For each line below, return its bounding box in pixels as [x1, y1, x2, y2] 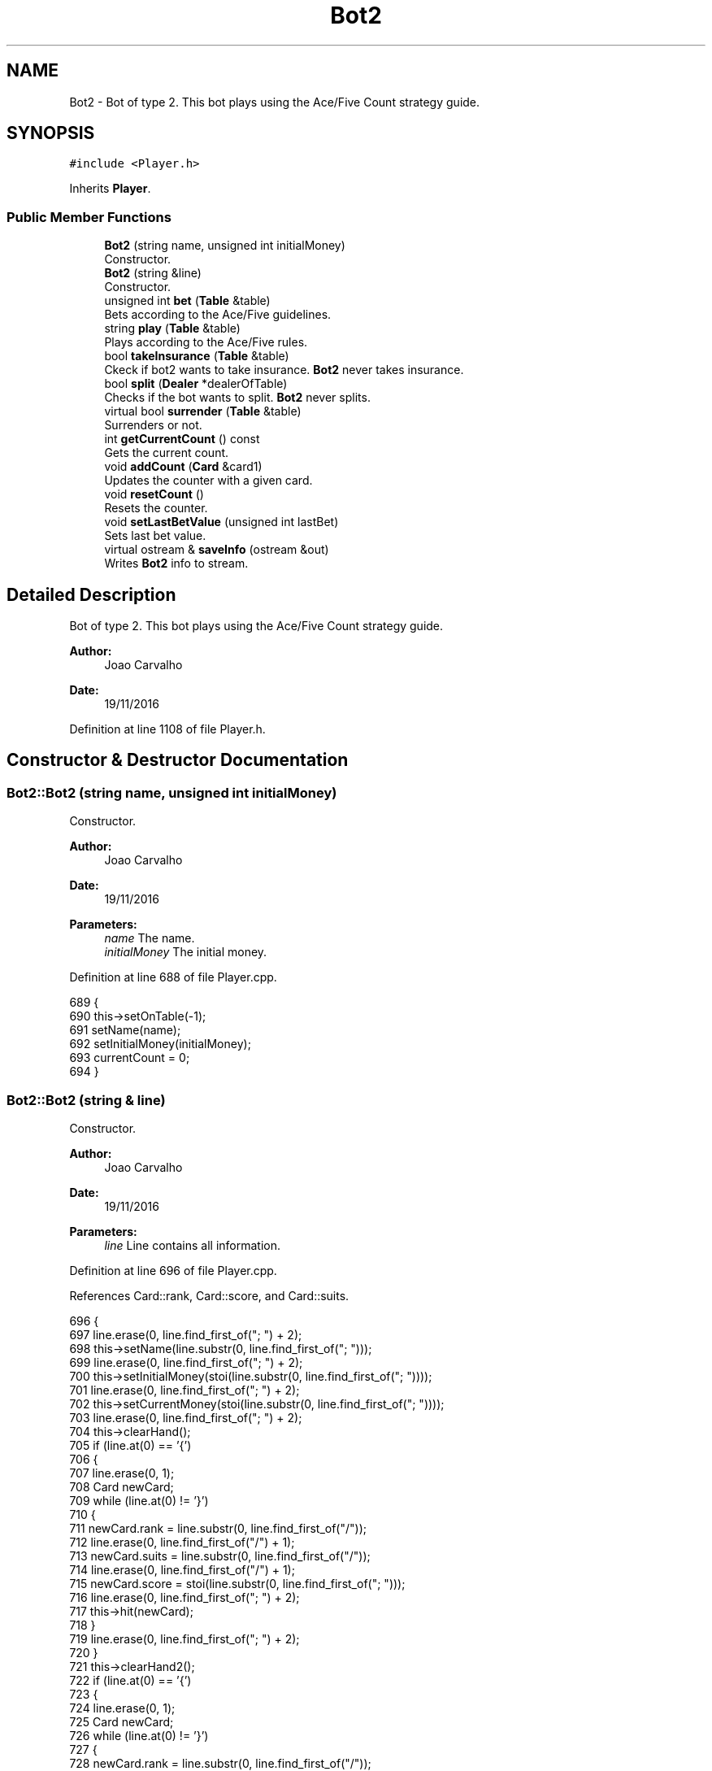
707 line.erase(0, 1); [69, 1466, 175, 1480]
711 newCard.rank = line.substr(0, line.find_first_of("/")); [69, 1521, 367, 1535]
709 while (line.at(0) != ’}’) [69, 1494, 209, 1508]
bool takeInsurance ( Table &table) [104, 349, 289, 363]
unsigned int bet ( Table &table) [104, 294, 271, 308]
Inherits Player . [69, 181, 151, 196]
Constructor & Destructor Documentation [7, 750, 349, 771]
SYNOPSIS [7, 123, 95, 144]
